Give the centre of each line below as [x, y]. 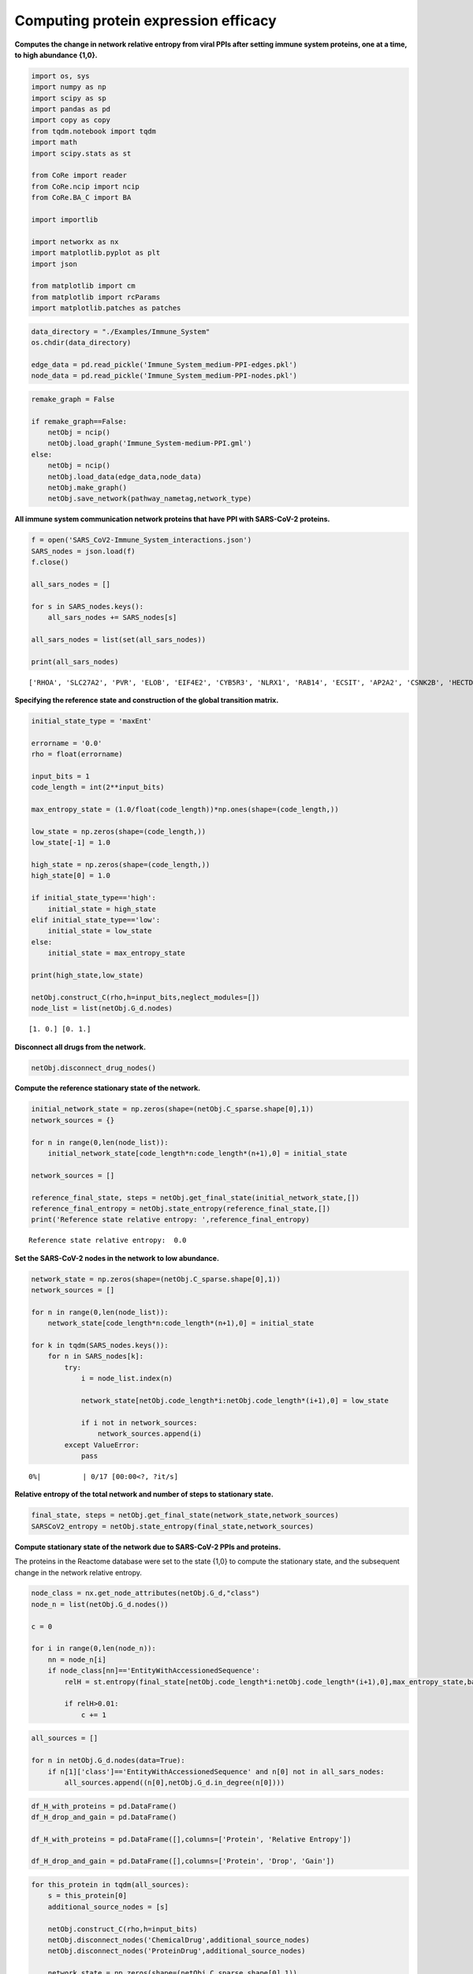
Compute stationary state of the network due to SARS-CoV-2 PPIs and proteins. [148, 1547]
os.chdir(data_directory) [81, 343]
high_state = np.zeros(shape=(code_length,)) [121, 865]
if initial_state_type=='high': [94, 898]
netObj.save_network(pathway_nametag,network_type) [150, 499]
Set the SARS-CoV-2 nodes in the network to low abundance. [117, 1258]
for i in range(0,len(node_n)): [94, 1649]
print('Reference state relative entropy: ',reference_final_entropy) [171, 1220]
